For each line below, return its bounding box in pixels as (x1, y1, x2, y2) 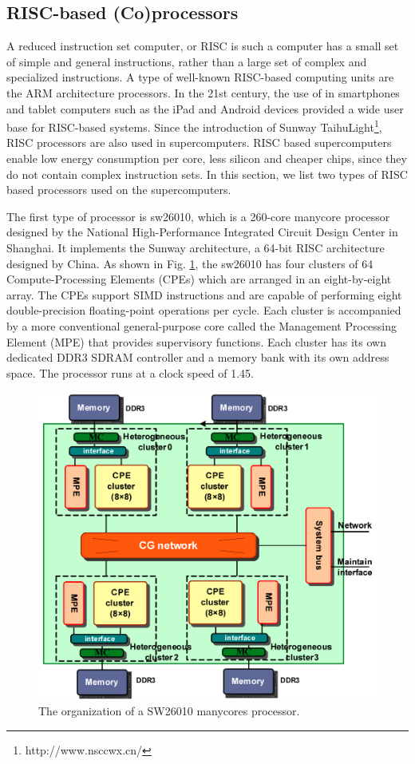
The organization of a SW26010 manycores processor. (38, 703, 300, 719)
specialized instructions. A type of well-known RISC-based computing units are (6, 69, 394, 85)
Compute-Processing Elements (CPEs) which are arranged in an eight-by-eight (6, 271, 392, 287)
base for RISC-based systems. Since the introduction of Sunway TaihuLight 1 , (6, 117, 382, 135)
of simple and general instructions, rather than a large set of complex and (6, 53, 367, 69)
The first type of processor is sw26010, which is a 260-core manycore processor (6, 208, 390, 224)
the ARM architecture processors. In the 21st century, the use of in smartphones (6, 84, 400, 101)
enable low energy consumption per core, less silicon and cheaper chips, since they (6, 150, 407, 167)
